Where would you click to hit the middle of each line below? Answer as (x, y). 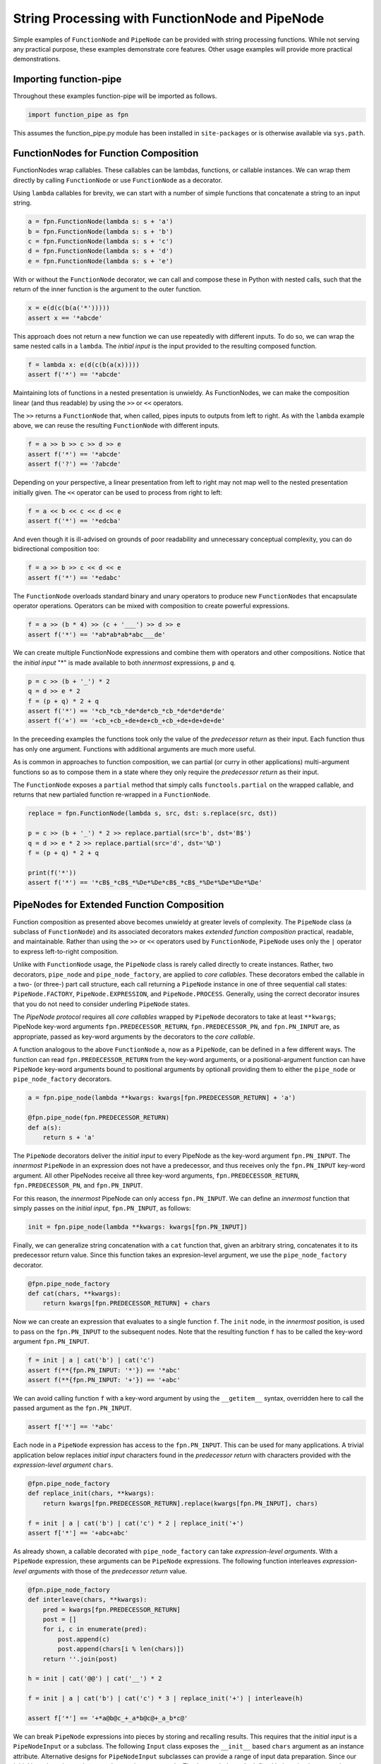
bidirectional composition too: (56, 549)
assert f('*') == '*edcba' (74, 521)
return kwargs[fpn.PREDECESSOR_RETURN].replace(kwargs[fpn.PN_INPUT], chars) (181, 1503)
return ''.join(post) (80, 1659)
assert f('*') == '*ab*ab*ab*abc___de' (97, 634)
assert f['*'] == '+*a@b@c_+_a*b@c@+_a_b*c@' (108, 1718)
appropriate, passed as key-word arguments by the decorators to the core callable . (134, 1037)
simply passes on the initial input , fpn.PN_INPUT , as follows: (102, 1208)
